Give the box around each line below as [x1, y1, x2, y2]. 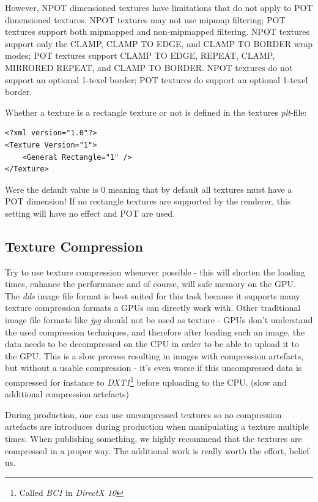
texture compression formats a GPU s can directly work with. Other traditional [5, 301, 301, 314]
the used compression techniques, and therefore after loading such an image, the [5, 325, 305, 338]
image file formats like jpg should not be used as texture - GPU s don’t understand [5, 313, 313, 326]
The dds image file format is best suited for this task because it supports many [5, 289, 300, 302]
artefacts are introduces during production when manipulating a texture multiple [5, 420, 309, 433]
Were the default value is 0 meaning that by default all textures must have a [5, 182, 292, 195]
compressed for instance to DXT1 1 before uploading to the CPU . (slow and [5, 374, 287, 388]
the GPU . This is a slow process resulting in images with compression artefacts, [5, 349, 304, 362]
